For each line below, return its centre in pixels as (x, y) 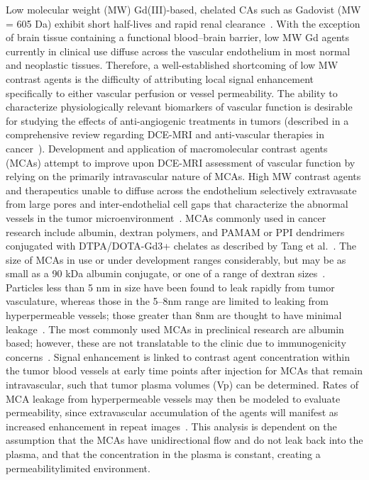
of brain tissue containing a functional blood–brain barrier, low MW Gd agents (177, 37)
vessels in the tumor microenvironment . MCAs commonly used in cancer (166, 217)
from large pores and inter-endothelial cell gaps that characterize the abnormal (177, 204)
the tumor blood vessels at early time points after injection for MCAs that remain (184, 370)
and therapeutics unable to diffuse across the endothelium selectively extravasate (181, 190)
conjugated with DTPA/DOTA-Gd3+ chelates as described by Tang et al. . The (181, 246)
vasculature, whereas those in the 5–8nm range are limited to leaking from (167, 301)
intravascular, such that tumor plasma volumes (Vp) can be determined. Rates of (182, 385)
